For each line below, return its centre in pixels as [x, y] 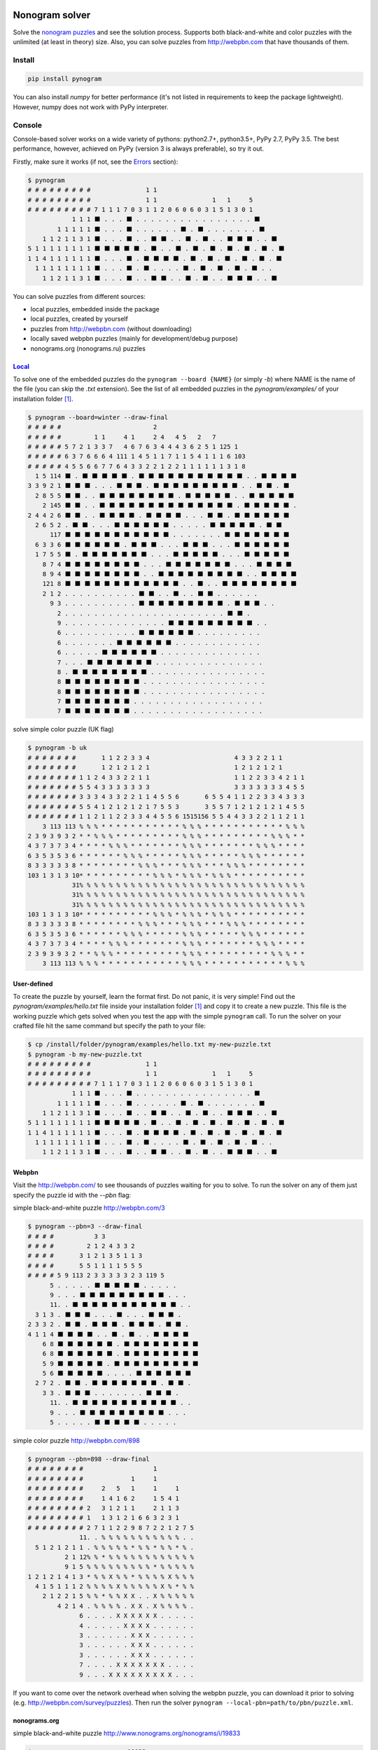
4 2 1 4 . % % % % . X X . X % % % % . [125, 1606]
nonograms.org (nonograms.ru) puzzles [88, 348]
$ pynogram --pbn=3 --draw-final [85, 1226]
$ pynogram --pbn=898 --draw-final [89, 1459]
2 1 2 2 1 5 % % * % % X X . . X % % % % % [118, 1596]
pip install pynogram [65, 79]
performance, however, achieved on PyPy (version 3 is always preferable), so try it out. [139, 149]
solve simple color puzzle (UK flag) [64, 729]
